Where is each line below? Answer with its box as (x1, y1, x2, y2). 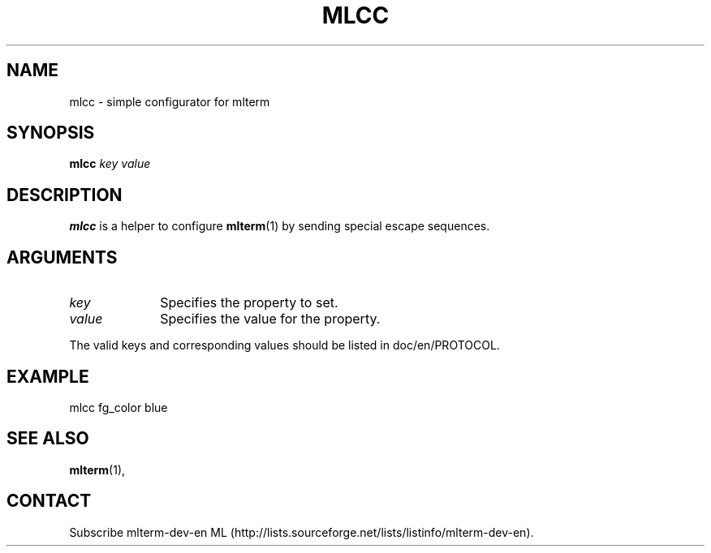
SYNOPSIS (6, 122, 95, 144)
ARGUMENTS (6, 246, 118, 268)
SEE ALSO (6, 428, 89, 449)
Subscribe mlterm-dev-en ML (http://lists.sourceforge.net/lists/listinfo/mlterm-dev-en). (69, 525, 534, 539)
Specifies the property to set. (160, 294, 338, 311)
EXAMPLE (6, 366, 89, 387)
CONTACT (6, 491, 92, 512)
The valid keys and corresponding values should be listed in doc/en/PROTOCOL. (69, 338, 500, 353)
